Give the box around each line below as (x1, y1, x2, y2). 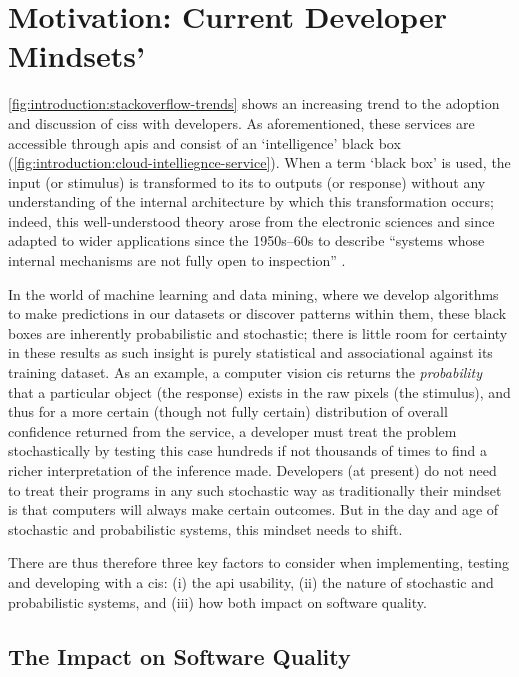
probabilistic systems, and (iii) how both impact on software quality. (8, 591, 427, 612)
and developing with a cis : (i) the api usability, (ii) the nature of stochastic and (8, 571, 494, 592)
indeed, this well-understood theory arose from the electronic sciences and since (8, 210, 495, 231)
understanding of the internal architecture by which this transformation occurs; (8, 191, 494, 212)
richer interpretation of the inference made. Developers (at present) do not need (8, 460, 497, 480)
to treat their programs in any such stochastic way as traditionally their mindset (8, 479, 502, 500)
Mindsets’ (8, 35, 145, 76)
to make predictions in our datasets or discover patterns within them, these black (8, 303, 507, 324)
